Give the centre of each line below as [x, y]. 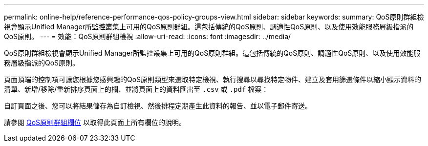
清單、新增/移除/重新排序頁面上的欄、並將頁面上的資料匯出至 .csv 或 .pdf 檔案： [136, 89]
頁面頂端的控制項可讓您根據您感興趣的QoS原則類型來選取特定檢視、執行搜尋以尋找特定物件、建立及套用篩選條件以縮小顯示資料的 [213, 79]
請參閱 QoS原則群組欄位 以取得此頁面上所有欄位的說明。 [95, 122]
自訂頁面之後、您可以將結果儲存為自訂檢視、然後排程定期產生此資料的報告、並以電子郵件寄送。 [158, 106]
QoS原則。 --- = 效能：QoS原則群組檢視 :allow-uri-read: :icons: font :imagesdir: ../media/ [148, 36]
